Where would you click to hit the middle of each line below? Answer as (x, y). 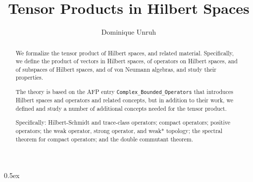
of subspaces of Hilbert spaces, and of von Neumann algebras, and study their (116, 69)
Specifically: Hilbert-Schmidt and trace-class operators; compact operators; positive (123, 122)
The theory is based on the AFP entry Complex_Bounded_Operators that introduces (124, 92)
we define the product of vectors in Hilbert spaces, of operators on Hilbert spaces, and (126, 61)
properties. (29, 77)
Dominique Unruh (129, 32)
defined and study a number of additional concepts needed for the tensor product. (121, 108)
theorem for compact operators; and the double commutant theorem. (104, 139)
